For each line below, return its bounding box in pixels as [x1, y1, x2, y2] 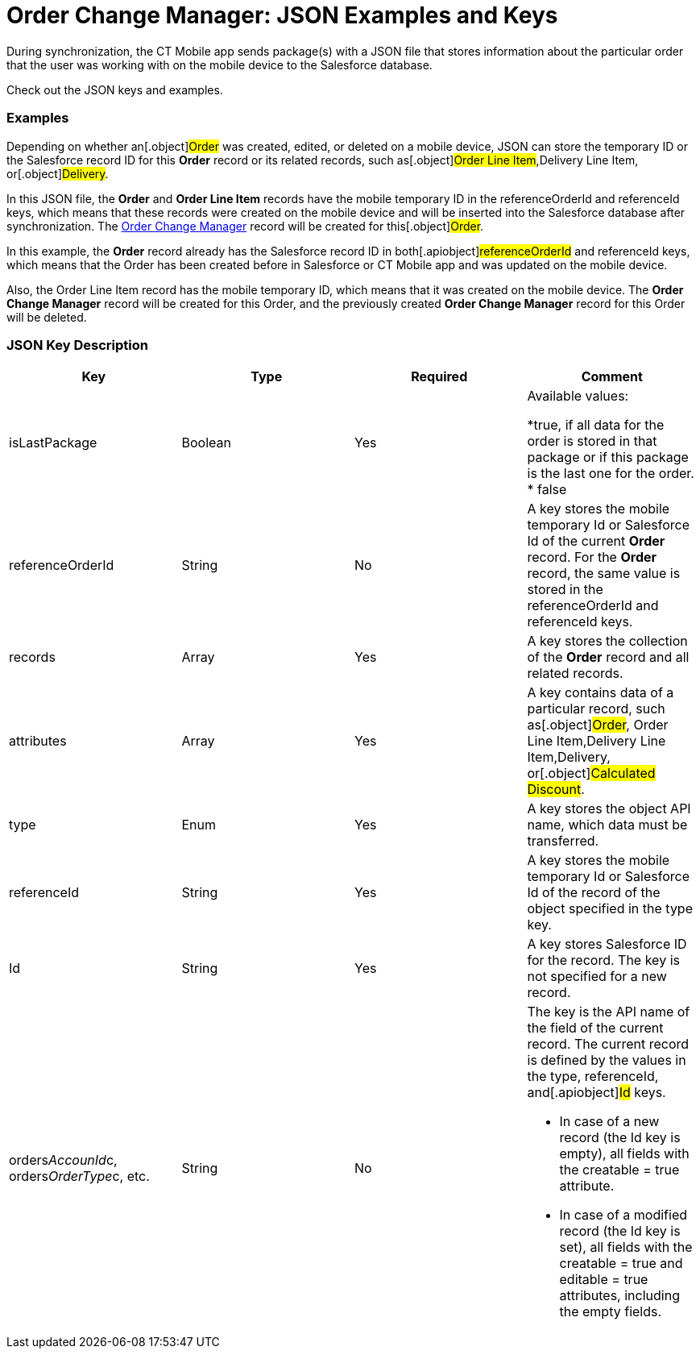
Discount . [527, 781, 585, 798]
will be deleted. [6, 310, 87, 324]
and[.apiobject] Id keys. [527, 1084, 666, 1101]
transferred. [527, 833, 599, 850]
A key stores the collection [527, 633, 688, 650]
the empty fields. [559, 1303, 662, 1320]
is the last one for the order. [527, 465, 694, 482]
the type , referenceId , [527, 1068, 659, 1085]
